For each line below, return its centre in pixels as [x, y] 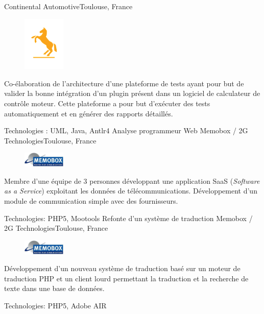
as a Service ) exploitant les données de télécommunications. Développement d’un [131, 191]
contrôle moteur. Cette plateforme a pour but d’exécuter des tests [107, 103]
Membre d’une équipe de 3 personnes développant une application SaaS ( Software [132, 180]
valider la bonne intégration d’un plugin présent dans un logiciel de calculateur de [132, 93]
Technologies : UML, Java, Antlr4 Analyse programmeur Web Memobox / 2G [126, 130]
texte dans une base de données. [54, 288]
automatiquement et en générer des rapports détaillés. [89, 113]
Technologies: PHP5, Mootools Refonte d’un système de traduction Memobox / [128, 218]
